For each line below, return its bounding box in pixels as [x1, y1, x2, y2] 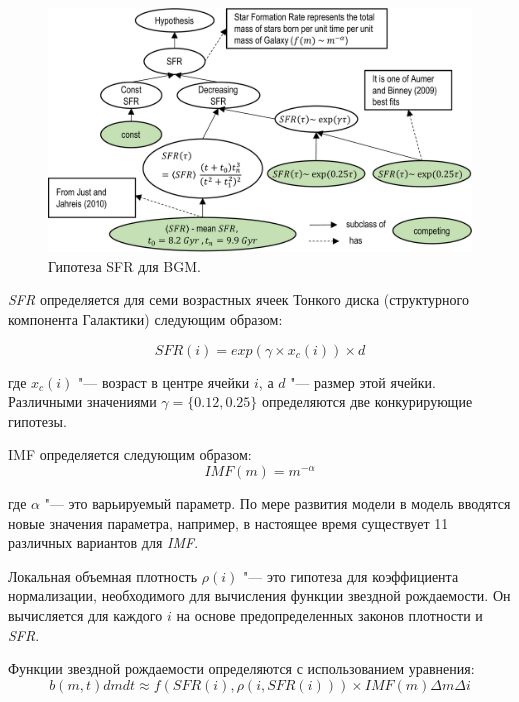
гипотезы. [8, 410, 67, 431]
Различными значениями [8, 391, 157, 412]
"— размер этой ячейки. [290, 371, 436, 392]
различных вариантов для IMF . [8, 532, 199, 553]
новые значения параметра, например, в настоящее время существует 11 [8, 512, 449, 533]
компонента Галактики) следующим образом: [8, 309, 283, 330]
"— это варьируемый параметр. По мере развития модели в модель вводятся [44, 493, 511, 514]
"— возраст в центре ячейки [78, 371, 250, 392]
